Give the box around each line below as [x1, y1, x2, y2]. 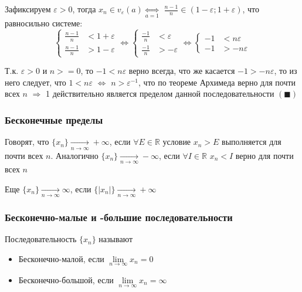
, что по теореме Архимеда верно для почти [138, 76, 296, 88]
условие [162, 135, 191, 148]
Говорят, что [5, 135, 49, 148]
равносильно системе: [5, 17, 83, 29]
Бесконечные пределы [5, 112, 103, 127]
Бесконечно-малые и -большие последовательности [5, 209, 233, 224]
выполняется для [222, 135, 281, 148]
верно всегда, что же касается [128, 64, 235, 77]
